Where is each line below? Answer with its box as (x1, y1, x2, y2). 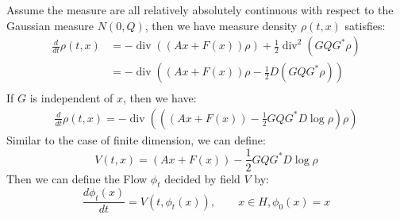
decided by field (164, 170, 240, 186)
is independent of (29, 90, 113, 106)
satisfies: (344, 17, 386, 33)
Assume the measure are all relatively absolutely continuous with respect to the (6, 2, 394, 17)
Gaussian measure (6, 17, 94, 33)
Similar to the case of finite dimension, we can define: (6, 131, 266, 148)
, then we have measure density (144, 17, 298, 33)
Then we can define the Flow (6, 170, 148, 186)
